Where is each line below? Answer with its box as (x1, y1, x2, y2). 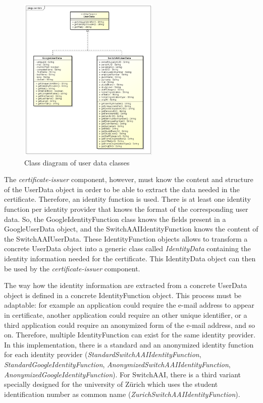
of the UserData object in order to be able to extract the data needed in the (4, 184, 240, 194)
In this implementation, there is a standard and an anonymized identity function (4, 339, 254, 350)
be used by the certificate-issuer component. (4, 263, 140, 273)
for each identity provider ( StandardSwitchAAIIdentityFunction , (4, 349, 201, 360)
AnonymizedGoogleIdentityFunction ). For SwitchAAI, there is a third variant (4, 369, 241, 379)
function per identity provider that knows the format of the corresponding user (4, 204, 248, 214)
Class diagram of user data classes (24, 157, 130, 167)
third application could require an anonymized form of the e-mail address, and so (4, 319, 255, 330)
